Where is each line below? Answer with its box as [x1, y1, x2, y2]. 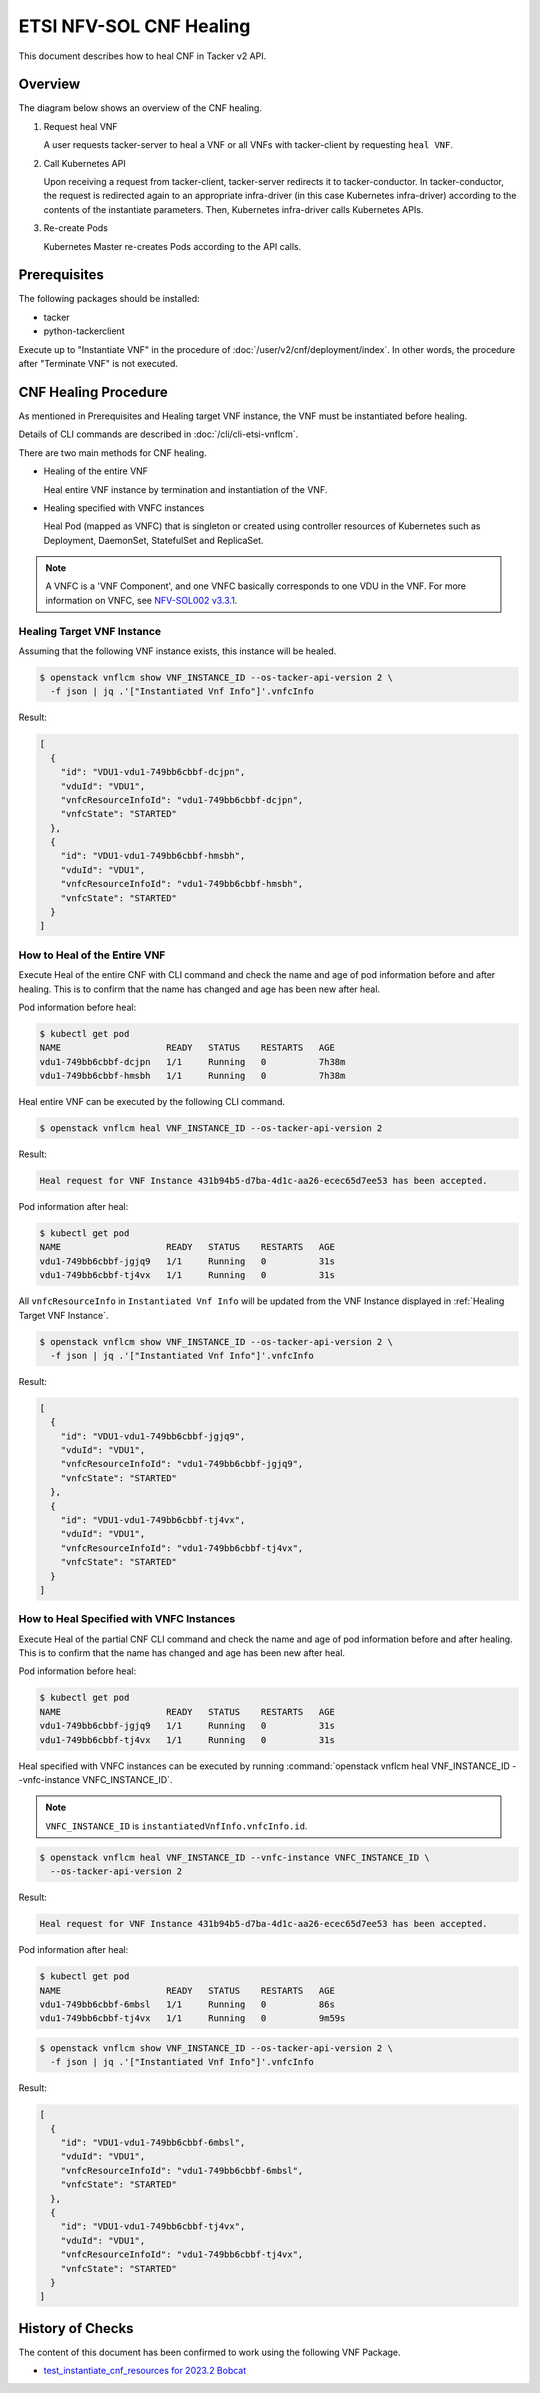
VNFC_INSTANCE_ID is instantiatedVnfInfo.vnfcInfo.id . [45, 1820, 308, 1832]
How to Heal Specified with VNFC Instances [18, 1612, 236, 1626]
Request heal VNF [43, 120, 119, 132]
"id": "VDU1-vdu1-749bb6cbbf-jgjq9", [60, 1430, 246, 1442]
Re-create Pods [43, 222, 109, 234]
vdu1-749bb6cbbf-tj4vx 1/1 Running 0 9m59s [39, 2013, 346, 2024]
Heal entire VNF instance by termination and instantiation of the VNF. [43, 483, 328, 495]
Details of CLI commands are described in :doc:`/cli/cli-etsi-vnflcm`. [18, 428, 299, 440]
